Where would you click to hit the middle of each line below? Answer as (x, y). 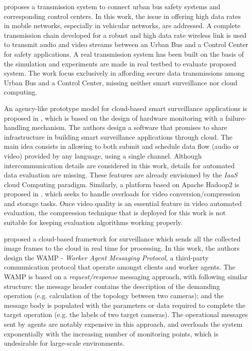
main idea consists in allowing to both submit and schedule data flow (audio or (122, 146)
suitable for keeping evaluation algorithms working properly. (93, 222)
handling (17, 127)
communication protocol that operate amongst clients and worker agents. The (120, 267)
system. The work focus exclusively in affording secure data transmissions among (124, 73)
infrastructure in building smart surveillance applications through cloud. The (118, 136)
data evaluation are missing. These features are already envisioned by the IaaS (121, 175)
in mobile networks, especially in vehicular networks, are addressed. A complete (122, 25)
